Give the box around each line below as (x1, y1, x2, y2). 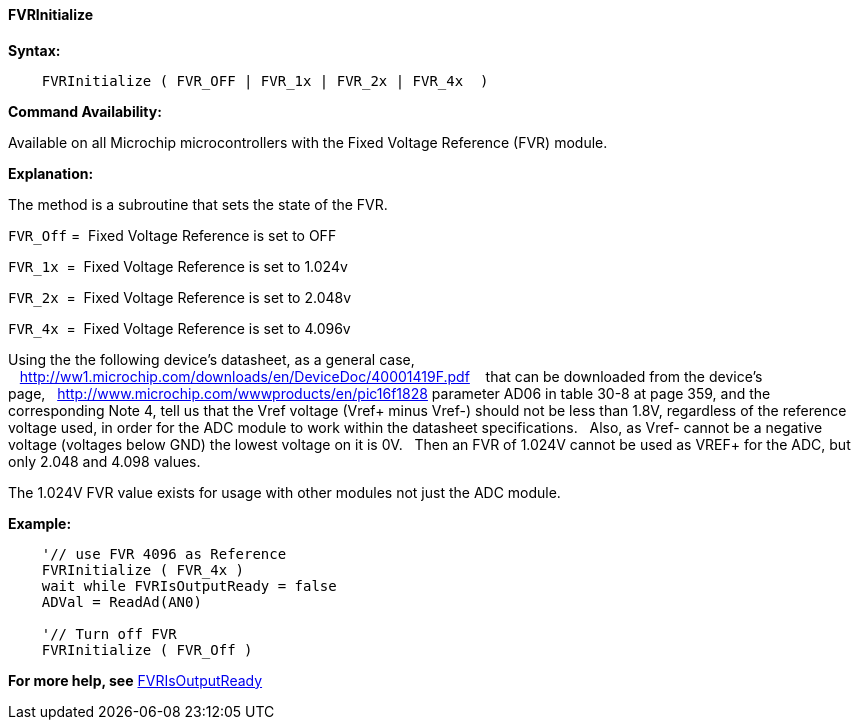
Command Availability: (8, 102, 162, 120)
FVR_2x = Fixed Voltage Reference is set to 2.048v (8, 288, 352, 306)
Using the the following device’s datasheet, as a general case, (8, 350, 415, 368)
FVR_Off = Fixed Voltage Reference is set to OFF (8, 226, 337, 244)
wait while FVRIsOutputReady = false (41, 577, 337, 594)
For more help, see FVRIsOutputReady (8, 671, 263, 689)
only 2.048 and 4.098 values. (8, 452, 201, 470)
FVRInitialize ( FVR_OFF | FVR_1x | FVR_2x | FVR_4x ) (41, 72, 489, 89)
